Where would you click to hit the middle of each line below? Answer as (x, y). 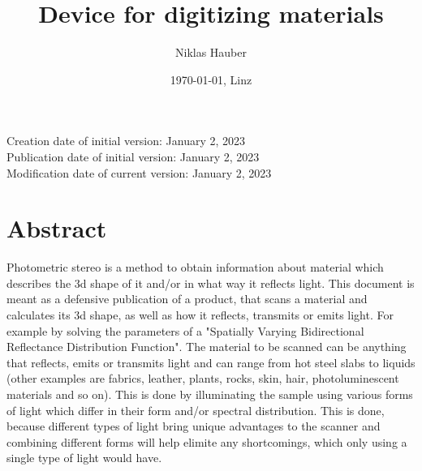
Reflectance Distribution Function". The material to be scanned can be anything (207, 347)
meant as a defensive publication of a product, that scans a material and (187, 299)
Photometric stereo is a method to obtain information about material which (195, 267)
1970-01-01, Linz (211, 79)
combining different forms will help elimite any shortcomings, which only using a (207, 441)
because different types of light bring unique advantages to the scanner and (194, 426)
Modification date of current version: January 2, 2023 (139, 172)
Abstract (57, 228)
